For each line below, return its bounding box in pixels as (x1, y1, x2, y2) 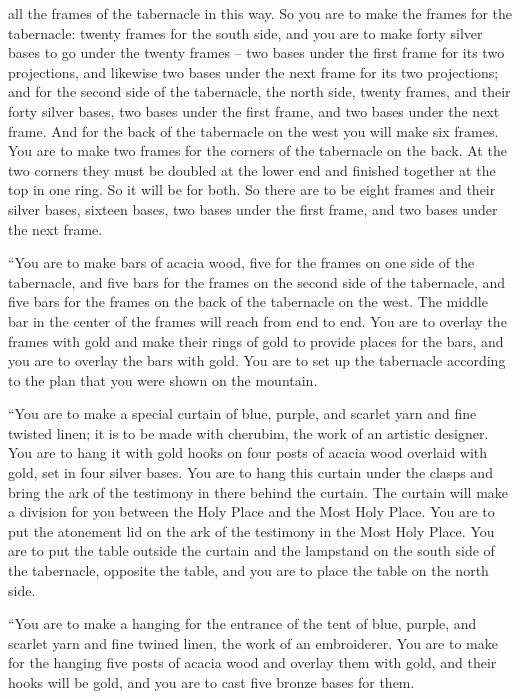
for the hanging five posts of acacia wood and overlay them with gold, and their (8, 652, 497, 673)
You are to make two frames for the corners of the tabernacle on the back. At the (8, 140, 507, 161)
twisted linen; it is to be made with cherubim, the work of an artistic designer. (8, 422, 489, 443)
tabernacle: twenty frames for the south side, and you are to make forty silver (8, 22, 483, 43)
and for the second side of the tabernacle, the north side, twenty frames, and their (8, 81, 511, 102)
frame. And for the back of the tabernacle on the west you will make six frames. (8, 120, 499, 141)
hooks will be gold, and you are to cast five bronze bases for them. (8, 672, 415, 692)
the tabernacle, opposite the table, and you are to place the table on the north (8, 560, 489, 581)
